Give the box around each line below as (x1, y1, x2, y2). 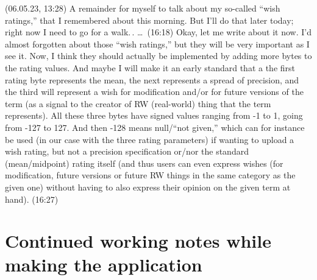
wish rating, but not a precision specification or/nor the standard (5, 145, 249, 158)
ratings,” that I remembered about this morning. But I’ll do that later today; (5, 13, 294, 26)
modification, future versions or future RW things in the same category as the (5, 169, 296, 181)
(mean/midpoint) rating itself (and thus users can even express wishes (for (5, 156, 283, 169)
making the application (5, 252, 202, 277)
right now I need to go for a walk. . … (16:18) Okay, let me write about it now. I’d (5, 26, 312, 38)
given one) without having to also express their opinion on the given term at (5, 180, 291, 193)
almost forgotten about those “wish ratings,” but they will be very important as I (5, 37, 310, 50)
